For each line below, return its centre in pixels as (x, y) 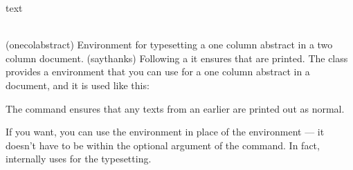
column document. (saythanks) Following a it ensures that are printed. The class (177, 58)
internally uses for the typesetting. (79, 159)
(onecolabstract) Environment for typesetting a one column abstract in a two (169, 45)
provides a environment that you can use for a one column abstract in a (158, 72)
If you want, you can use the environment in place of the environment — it (165, 132)
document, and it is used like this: (78, 85)
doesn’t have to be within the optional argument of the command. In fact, (163, 145)
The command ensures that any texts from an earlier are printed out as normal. (175, 108)
